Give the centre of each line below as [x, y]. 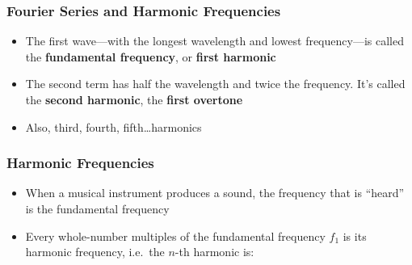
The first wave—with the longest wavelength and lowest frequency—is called [214, 41]
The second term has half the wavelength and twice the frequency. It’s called [215, 84]
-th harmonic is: [214, 252]
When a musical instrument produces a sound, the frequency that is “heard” [215, 193]
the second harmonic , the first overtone [134, 99]
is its [355, 236]
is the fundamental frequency [97, 208]
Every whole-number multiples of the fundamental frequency [175, 236]
